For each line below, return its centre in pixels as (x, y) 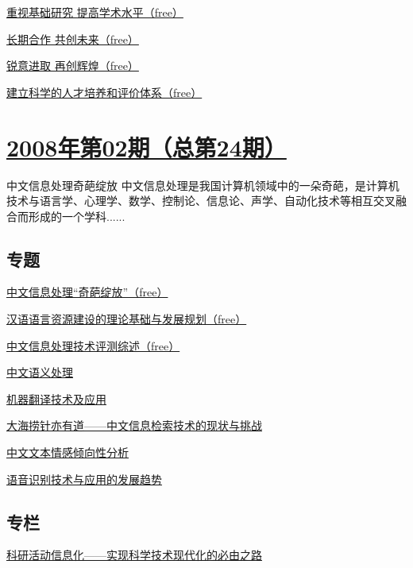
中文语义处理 (40, 372)
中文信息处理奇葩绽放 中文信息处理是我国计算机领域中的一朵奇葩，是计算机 (203, 185)
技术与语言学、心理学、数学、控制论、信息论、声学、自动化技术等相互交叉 (201, 201)
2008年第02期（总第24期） (147, 147)
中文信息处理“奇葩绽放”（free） (87, 292)
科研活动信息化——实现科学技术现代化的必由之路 (134, 555)
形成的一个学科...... (77, 216)
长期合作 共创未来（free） (73, 39)
